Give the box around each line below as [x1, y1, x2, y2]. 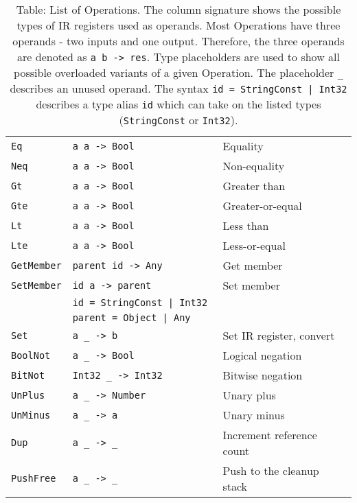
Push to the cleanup [222, 463, 319, 478]
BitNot [11, 369, 45, 381]
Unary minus [222, 407, 285, 423]
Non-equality [222, 158, 285, 174]
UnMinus [11, 409, 51, 421]
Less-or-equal [222, 237, 286, 253]
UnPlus [11, 389, 45, 401]
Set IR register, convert [222, 327, 335, 343]
